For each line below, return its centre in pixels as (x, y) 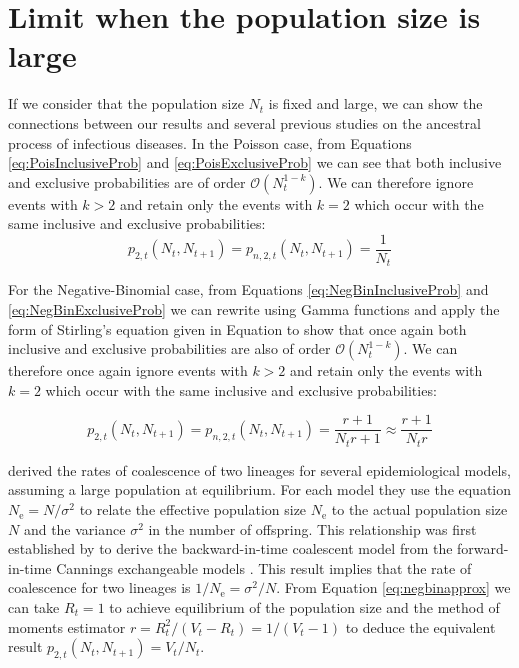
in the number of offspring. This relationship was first (312, 528)
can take (34, 607)
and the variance (74, 528)
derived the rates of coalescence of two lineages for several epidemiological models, (259, 469)
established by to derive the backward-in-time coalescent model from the (230, 548)
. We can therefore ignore (396, 181)
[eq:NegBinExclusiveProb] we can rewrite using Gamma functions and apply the (254, 308)
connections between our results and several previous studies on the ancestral (244, 122)
